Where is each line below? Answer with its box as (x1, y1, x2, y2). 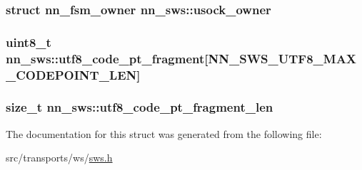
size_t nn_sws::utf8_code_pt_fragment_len (6, 98, 273, 116)
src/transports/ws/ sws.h (6, 150, 113, 165)
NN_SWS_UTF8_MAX (208, 49, 357, 67)
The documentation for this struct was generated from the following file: (6, 126, 322, 141)
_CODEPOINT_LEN (6, 65, 137, 83)
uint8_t (6, 33, 51, 51)
